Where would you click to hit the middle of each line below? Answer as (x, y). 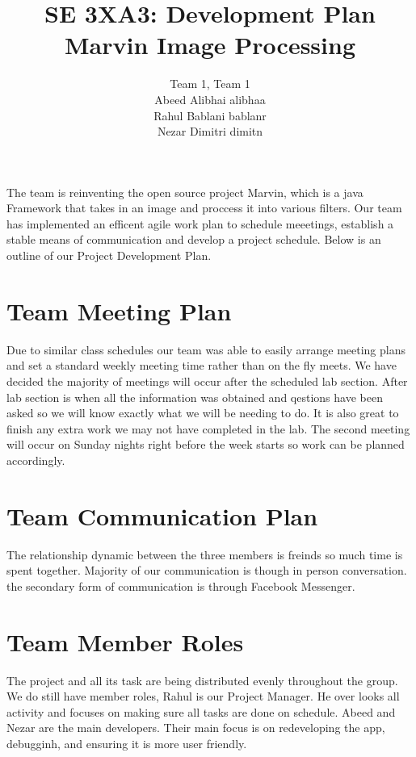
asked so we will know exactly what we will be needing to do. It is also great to (203, 413)
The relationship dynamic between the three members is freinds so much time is (205, 554)
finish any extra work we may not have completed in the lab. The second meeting (208, 428)
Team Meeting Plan (119, 310)
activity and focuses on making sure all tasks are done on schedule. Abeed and (201, 711)
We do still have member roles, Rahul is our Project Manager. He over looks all (203, 696)
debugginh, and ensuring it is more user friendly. (127, 743)
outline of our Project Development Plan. (109, 255)
